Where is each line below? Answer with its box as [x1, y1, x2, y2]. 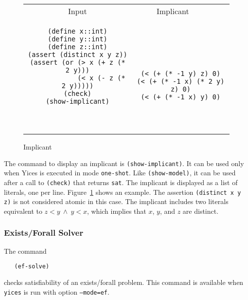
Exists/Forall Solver [4, 226, 84, 239]
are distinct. [182, 206, 219, 216]
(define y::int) [47, 35, 107, 43]
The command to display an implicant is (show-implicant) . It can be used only [4, 158, 244, 168]
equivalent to [4, 206, 42, 216]
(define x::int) [47, 27, 107, 35]
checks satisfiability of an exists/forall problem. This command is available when [4, 277, 244, 287]
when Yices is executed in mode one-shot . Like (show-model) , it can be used [4, 168, 236, 178]
